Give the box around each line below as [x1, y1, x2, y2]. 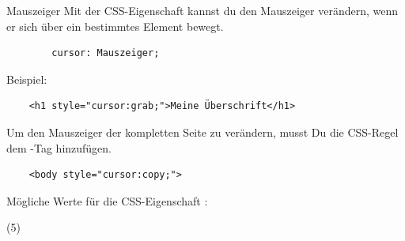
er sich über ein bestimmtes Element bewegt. [6, 17, 224, 34]
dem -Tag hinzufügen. [6, 139, 112, 156]
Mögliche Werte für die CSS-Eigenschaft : [6, 192, 208, 209]
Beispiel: [6, 70, 47, 87]
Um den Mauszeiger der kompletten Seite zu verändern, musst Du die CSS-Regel [6, 123, 399, 140]
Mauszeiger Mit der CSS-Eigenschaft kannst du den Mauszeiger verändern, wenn [6, 2, 399, 18]
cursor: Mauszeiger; [51, 47, 160, 59]
